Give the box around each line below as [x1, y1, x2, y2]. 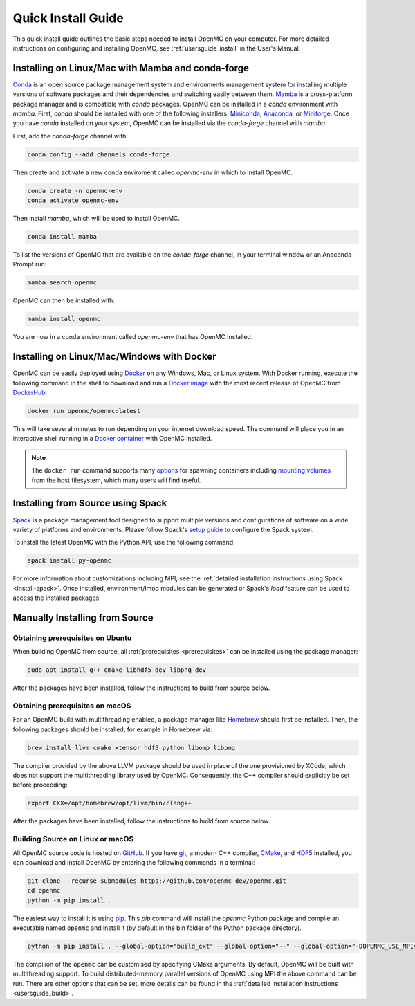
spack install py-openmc [27, 557, 112, 565]
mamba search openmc [27, 279, 97, 286]
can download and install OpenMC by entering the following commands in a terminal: [12, 858, 255, 866]
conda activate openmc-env [27, 196, 119, 204]
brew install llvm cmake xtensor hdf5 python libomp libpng [27, 744, 236, 751]
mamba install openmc [27, 315, 101, 323]
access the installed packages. [12, 594, 101, 602]
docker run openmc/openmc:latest [27, 407, 141, 415]
